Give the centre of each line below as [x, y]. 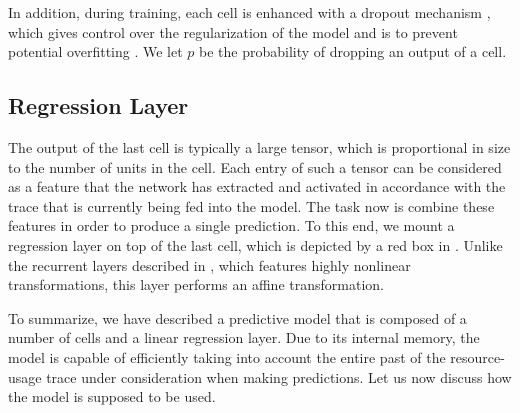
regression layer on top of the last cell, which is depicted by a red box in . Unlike [255, 244]
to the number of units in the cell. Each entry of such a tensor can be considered [255, 166]
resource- [477, 356]
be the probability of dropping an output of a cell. [353, 51]
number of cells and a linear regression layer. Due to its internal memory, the [244, 337]
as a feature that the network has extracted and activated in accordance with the [257, 186]
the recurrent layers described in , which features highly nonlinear [209, 264]
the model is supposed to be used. [112, 396]
